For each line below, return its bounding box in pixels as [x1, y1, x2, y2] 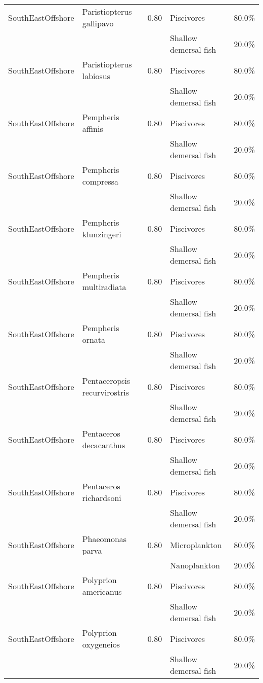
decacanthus [82, 439, 125, 451]
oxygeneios [82, 638, 120, 650]
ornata [82, 334, 106, 345]
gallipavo [82, 17, 114, 29]
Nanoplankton [170, 559, 220, 571]
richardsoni [82, 492, 121, 504]
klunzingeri [82, 228, 121, 240]
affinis [82, 123, 103, 134]
